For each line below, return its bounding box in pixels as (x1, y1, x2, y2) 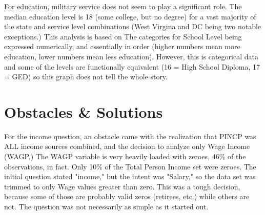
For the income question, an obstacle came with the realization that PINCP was (4, 131, 256, 141)
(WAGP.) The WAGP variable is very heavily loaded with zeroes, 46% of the (4, 151, 246, 162)
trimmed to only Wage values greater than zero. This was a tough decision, (4, 181, 240, 191)
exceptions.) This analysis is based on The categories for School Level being (4, 31, 242, 41)
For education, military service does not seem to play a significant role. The (4, 1, 242, 11)
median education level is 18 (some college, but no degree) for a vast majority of (4, 11, 256, 21)
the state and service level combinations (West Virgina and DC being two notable (4, 21, 261, 32)
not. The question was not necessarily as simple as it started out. (4, 201, 209, 212)
